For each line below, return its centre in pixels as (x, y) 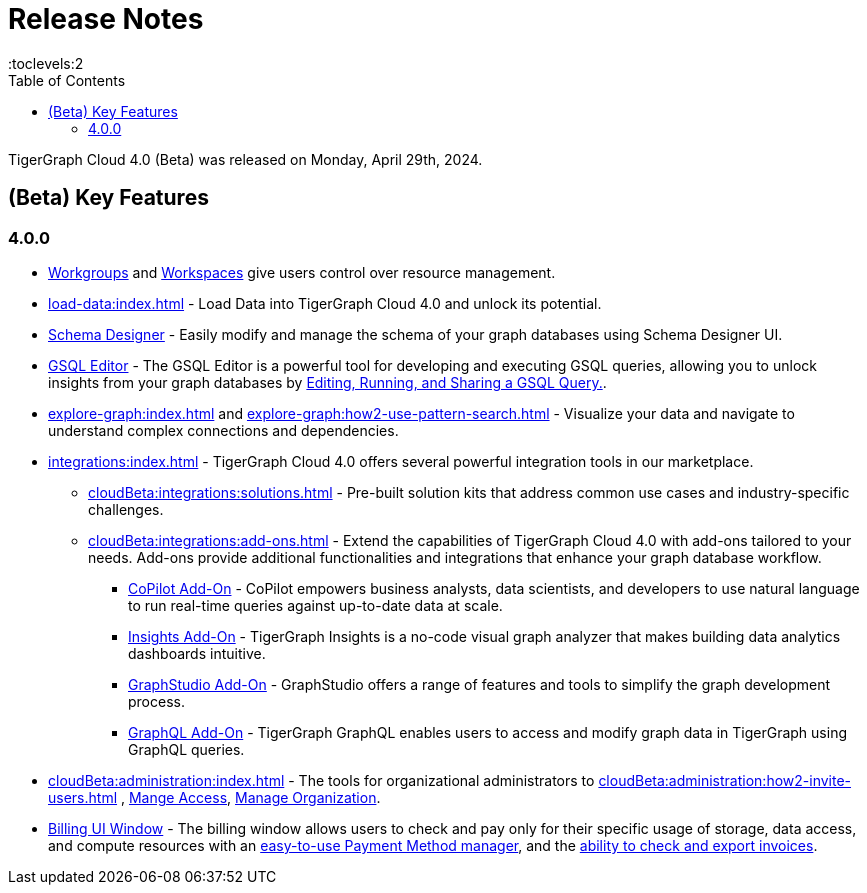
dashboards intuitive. (197, 653)
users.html (83, 797)
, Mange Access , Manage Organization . (250, 797)
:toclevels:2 (46, 63)
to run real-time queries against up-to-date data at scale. (315, 605)
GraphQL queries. (186, 749)
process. (156, 701)
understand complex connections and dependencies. (223, 430)
